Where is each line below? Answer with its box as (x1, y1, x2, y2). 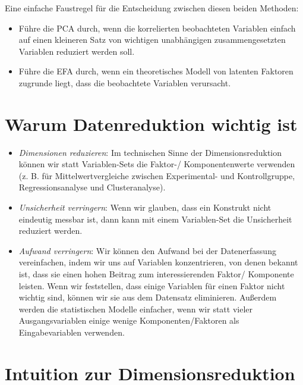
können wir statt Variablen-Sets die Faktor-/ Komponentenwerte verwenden (18, 158, 295, 170)
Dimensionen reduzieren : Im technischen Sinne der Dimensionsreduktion (18, 146, 282, 158)
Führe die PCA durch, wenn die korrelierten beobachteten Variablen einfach (18, 21, 296, 34)
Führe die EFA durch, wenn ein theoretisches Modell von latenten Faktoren (18, 65, 293, 77)
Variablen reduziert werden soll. (18, 45, 135, 57)
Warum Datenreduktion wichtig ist (5, 111, 298, 136)
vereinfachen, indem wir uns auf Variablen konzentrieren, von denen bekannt (18, 256, 298, 268)
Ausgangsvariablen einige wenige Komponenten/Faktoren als (18, 314, 239, 327)
